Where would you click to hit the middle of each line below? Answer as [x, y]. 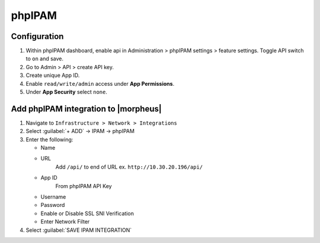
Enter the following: [49, 140]
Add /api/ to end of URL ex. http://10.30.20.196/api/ [129, 167]
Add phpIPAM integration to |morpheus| [87, 108]
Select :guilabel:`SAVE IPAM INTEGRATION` [79, 230]
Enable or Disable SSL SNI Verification [87, 213]
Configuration [37, 36]
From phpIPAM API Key [84, 186]
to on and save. [45, 59]
